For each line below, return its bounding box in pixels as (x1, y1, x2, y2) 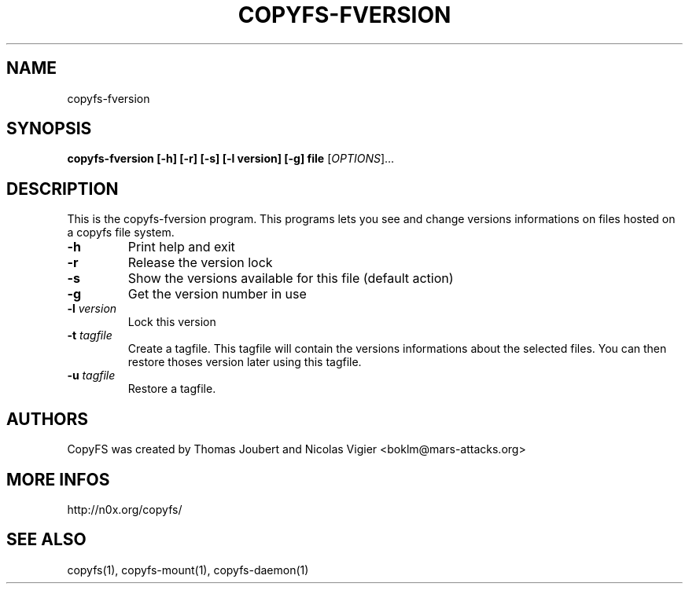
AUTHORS (6, 409, 89, 429)
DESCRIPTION (6, 178, 119, 199)
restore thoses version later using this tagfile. (127, 355, 362, 369)
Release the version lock (127, 255, 273, 271)
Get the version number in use (127, 286, 307, 302)
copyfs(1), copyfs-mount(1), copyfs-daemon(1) (67, 563, 309, 577)
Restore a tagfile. (127, 382, 216, 396)
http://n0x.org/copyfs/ (67, 502, 182, 516)
